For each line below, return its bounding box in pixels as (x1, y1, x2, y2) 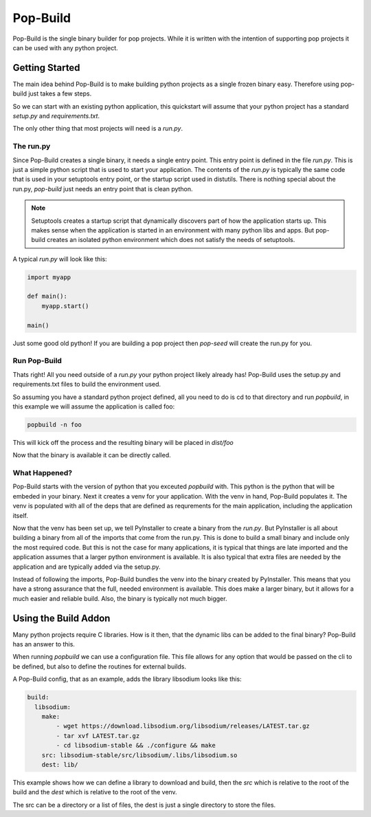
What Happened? (12, 468, 73, 478)
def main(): (27, 292, 68, 301)
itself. (12, 511, 29, 519)
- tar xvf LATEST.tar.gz (56, 732, 140, 739)
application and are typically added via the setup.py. (12, 563, 161, 571)
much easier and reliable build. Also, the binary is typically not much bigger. (12, 594, 227, 602)
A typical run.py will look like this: (12, 254, 107, 263)
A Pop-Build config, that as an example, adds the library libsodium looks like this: (12, 675, 242, 684)
